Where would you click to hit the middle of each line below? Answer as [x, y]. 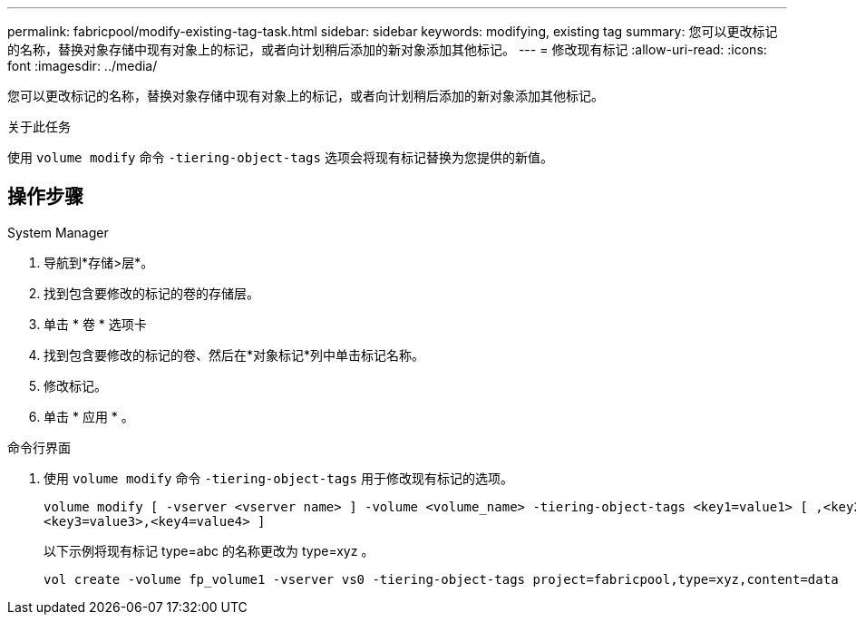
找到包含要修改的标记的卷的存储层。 [151, 293]
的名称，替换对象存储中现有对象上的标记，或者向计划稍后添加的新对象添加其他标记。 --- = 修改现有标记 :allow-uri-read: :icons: [387, 49]
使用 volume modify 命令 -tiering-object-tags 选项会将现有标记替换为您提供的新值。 [280, 157]
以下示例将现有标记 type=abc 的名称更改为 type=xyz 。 [209, 550]
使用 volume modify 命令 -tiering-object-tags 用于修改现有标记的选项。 [278, 478]
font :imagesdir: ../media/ [83, 66]
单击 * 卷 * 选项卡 [95, 324]
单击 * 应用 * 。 [89, 416]
